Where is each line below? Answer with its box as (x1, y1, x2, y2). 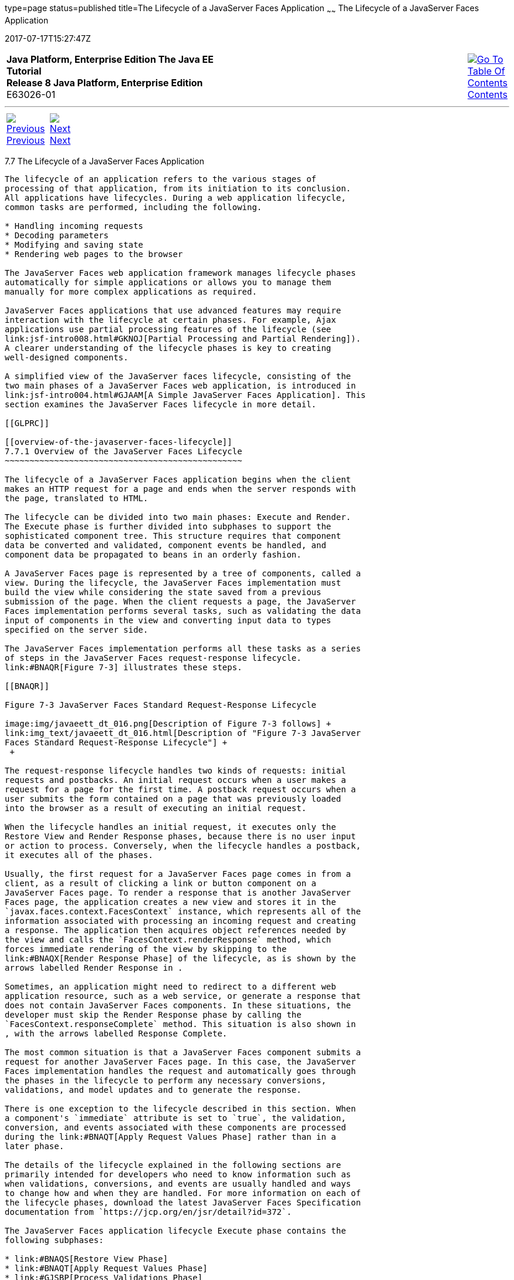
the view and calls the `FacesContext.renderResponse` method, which (5, 934, 332, 944)
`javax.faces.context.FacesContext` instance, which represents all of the (5, 906, 361, 916)
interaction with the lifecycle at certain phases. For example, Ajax (5, 315, 336, 325)
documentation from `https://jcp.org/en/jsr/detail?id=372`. (5, 1207, 292, 1217)
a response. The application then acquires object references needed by (5, 925, 346, 935)
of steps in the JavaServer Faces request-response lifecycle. (5, 653, 302, 663)
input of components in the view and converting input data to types (5, 615, 332, 625)
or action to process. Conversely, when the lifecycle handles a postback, (5, 840, 361, 850)
